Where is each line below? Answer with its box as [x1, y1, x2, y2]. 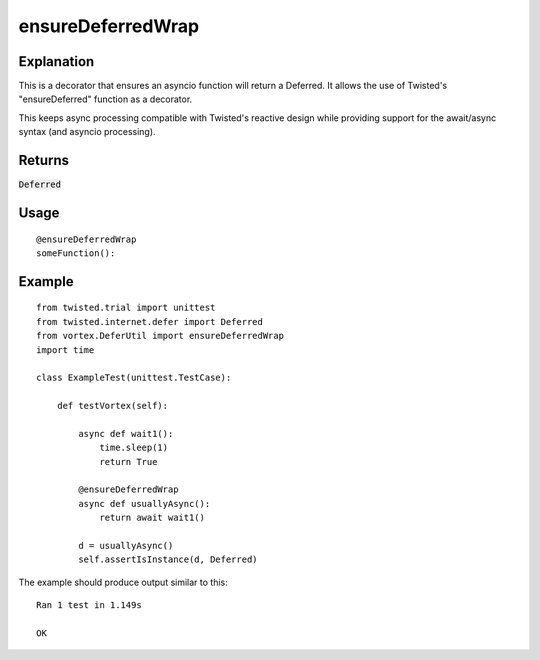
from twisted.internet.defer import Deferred [36, 316, 264, 327]
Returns [18, 152, 70, 169]
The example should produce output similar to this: [18, 576, 229, 588]
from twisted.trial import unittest [36, 302, 216, 314]
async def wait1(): [78, 428, 174, 439]
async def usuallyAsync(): [78, 498, 211, 509]
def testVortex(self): [56, 400, 169, 412]
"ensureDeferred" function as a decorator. [18, 93, 193, 105]
